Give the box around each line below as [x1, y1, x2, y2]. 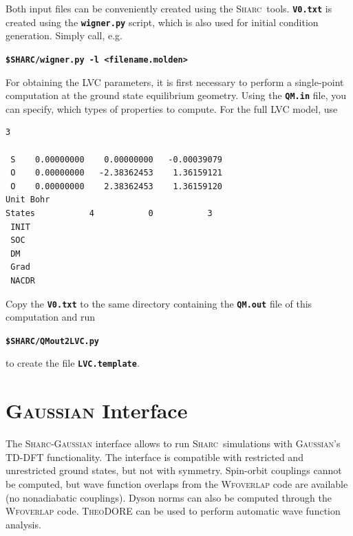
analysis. [6, 517, 41, 531]
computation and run [6, 310, 95, 324]
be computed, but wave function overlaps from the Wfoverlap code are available [6, 477, 348, 491]
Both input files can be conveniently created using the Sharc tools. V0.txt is [6, 1, 332, 15]
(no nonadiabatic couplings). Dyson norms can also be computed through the [6, 490, 332, 504]
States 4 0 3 [6, 208, 213, 218]
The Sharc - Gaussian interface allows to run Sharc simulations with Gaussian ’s [6, 436, 341, 451]
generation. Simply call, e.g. [6, 28, 123, 43]
